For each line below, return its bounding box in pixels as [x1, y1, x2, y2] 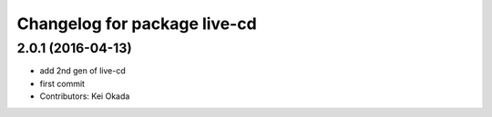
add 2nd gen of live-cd [39, 65, 127, 76]
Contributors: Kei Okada [39, 91, 130, 102]
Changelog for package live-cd [16, 14, 257, 34]
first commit [39, 78, 86, 89]
